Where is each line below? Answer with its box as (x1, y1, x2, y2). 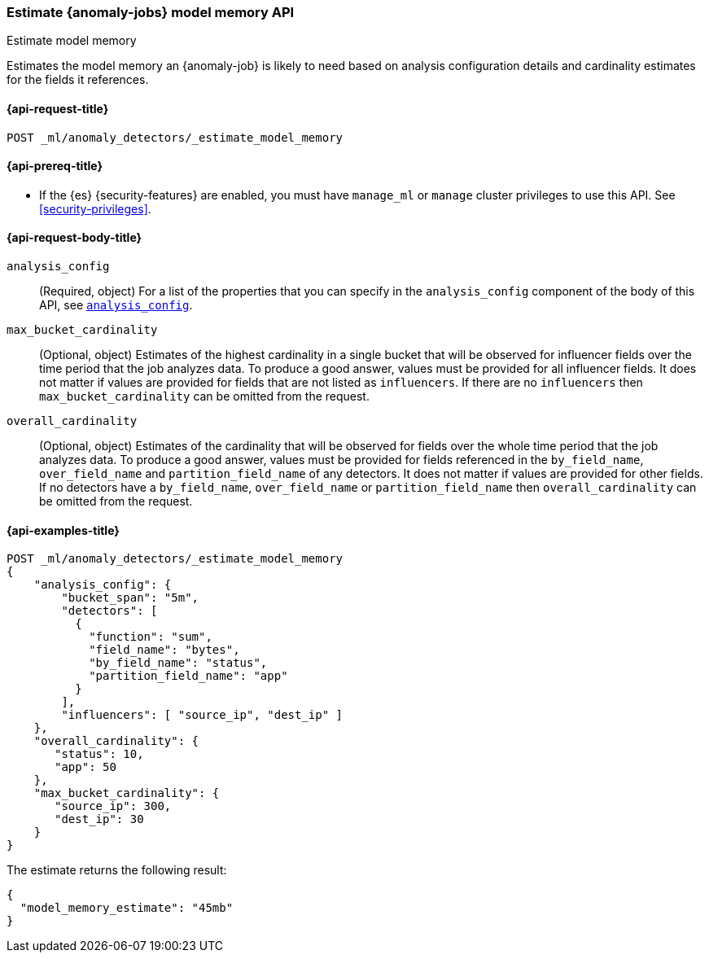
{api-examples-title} (7, 523, 120, 537)
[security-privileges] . (39, 201, 151, 216)
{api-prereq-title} (7, 159, 103, 173)
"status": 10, (55, 747, 144, 761)
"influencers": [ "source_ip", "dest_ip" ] (61, 708, 344, 722)
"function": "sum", (89, 630, 212, 644)
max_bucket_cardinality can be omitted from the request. (39, 389, 370, 404)
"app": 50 (55, 760, 116, 774)
